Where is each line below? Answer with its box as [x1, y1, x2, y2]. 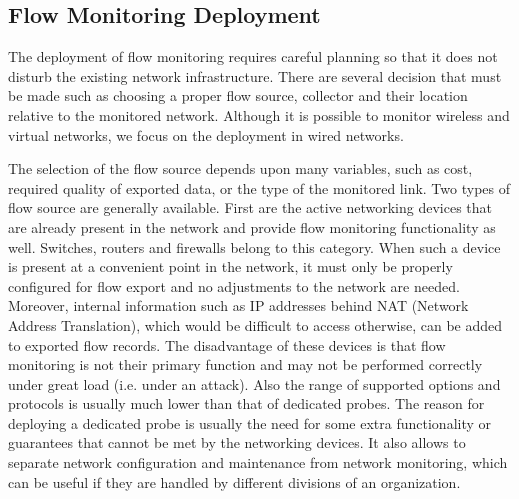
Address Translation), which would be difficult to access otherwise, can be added [8, 314, 503, 335]
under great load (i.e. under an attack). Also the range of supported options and [8, 373, 501, 394]
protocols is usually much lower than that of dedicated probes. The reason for [8, 393, 485, 414]
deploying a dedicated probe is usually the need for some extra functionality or [8, 412, 492, 433]
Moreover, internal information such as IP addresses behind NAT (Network [8, 295, 469, 316]
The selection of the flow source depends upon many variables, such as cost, [8, 158, 473, 179]
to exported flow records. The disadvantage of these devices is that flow [8, 334, 446, 355]
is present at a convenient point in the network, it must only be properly [8, 256, 453, 277]
